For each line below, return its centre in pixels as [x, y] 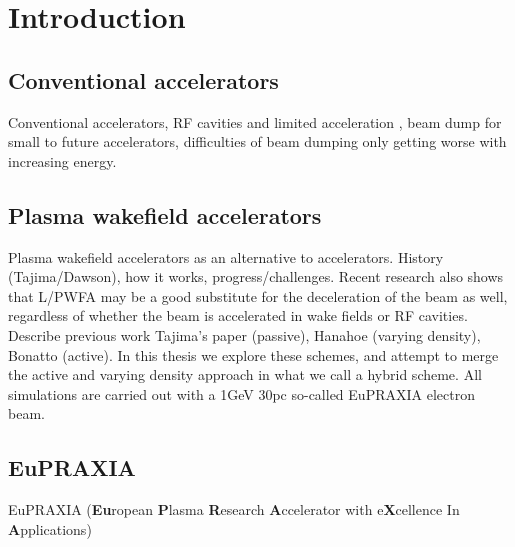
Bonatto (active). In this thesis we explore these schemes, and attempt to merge [253, 354]
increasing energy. [62, 160]
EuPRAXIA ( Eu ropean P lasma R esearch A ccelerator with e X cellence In [234, 509]
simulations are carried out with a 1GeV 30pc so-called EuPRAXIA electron [241, 393]
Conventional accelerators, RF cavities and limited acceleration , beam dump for [255, 121]
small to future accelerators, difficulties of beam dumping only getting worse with [257, 141]
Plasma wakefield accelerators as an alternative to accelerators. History [226, 256]
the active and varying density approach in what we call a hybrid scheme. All [245, 374]
